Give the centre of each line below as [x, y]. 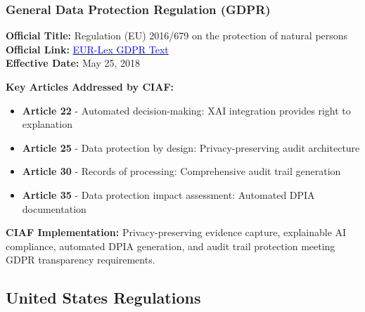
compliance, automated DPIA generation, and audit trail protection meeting [171, 246]
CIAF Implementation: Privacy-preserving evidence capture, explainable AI [176, 232]
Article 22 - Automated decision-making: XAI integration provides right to [186, 110]
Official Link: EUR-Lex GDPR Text [87, 49]
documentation [54, 208]
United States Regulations [103, 298]
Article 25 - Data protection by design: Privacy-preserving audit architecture [191, 147]
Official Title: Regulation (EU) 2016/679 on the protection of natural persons [177, 35]
